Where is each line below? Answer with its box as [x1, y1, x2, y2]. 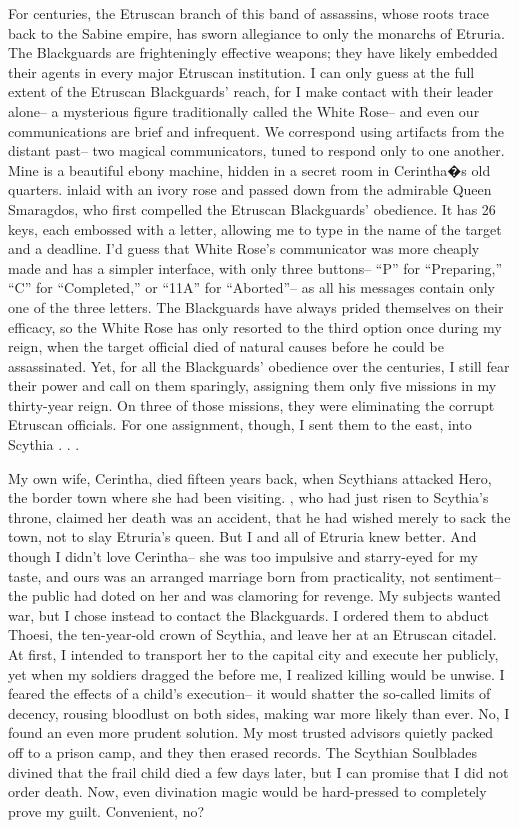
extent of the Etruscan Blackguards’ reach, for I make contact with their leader [8, 81, 494, 102]
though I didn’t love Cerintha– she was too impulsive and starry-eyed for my [8, 546, 478, 567]
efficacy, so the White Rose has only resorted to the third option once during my [8, 316, 502, 337]
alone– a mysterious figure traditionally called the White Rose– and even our [8, 100, 480, 121]
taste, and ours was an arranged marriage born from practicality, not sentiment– [8, 565, 501, 586]
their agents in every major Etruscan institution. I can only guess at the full [8, 61, 475, 82]
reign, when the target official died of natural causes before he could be [8, 336, 444, 357]
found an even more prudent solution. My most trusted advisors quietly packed [8, 722, 494, 743]
